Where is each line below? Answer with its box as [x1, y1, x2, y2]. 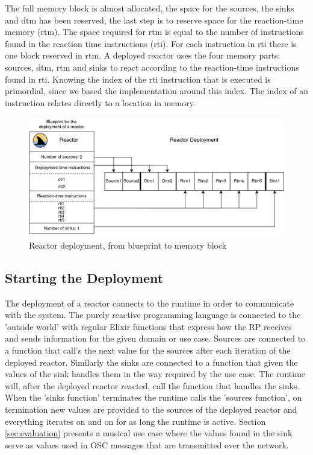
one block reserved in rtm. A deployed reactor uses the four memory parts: [5, 49, 280, 62]
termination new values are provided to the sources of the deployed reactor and [5, 403, 297, 415]
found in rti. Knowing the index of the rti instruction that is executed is [5, 72, 271, 85]
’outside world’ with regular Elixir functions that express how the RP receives [5, 320, 292, 332]
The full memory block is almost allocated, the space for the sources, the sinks [5, 2, 294, 14]
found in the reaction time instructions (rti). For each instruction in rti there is [5, 37, 297, 49]
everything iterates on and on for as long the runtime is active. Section [5, 415, 266, 427]
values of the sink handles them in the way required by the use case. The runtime [5, 367, 306, 380]
